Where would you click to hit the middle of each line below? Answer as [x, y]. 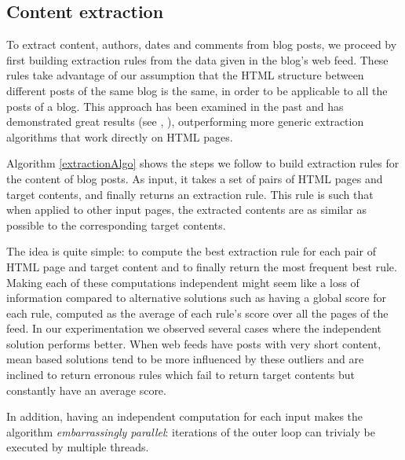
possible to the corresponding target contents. [116, 224]
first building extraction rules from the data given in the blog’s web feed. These [197, 59]
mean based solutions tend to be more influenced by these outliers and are [185, 359]
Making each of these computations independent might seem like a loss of [183, 282]
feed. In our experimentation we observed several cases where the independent [194, 328]
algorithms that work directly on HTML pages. [120, 136]
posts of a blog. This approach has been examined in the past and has [175, 106]
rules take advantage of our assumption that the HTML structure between [185, 75]
